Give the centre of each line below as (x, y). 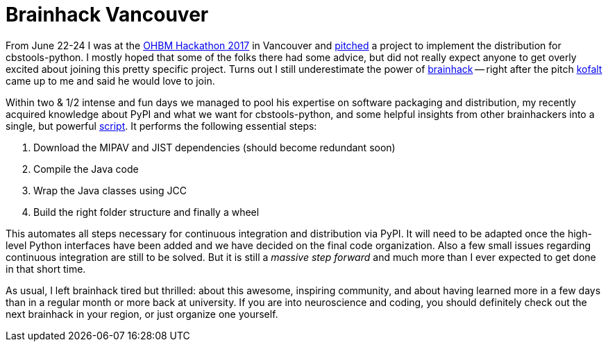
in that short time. (46, 269)
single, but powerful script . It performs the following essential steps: (161, 126)
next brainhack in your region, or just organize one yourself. (142, 314)
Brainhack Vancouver (107, 15)
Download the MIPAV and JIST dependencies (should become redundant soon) (214, 147)
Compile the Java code (86, 169)
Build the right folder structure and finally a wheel (146, 212)
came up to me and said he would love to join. (110, 81)
